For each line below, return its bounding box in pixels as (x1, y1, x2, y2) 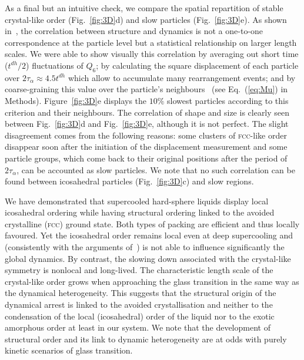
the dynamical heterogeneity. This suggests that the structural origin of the (5, 287, 276, 299)
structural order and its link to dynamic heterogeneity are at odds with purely (5, 332, 287, 345)
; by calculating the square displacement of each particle (96, 59, 299, 71)
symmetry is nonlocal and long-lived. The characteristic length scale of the (5, 264, 273, 276)
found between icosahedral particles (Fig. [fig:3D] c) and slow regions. (5, 175, 254, 187)
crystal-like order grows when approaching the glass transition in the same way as (5, 275, 299, 287)
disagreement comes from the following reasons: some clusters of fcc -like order (5, 129, 287, 141)
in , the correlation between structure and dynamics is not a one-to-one (5, 25, 263, 37)
